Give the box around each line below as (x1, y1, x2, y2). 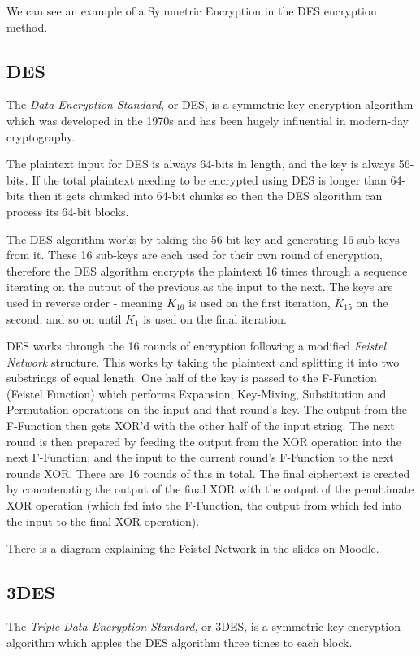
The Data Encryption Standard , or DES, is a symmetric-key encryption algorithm (6, 96, 414, 113)
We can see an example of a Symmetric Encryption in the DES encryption (6, 2, 377, 19)
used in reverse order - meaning (6, 293, 163, 311)
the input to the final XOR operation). (6, 512, 200, 529)
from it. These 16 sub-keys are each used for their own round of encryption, (6, 246, 383, 263)
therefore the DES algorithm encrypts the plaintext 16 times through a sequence (6, 262, 408, 279)
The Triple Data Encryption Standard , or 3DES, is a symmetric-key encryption (6, 618, 401, 635)
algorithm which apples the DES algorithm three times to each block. (6, 633, 353, 650)
